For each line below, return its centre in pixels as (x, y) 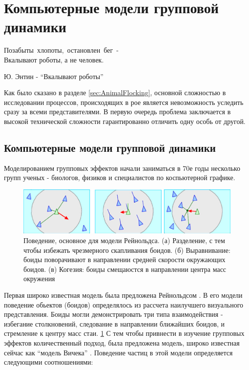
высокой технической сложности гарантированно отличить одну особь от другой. (125, 121)
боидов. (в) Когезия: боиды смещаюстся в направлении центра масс (125, 269)
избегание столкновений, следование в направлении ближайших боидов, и (114, 323)
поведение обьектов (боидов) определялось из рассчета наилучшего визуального (124, 304)
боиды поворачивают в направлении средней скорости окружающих (124, 259)
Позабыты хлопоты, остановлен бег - (61, 50)
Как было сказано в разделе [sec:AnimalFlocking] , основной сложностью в (115, 92)
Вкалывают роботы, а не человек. (54, 59)
